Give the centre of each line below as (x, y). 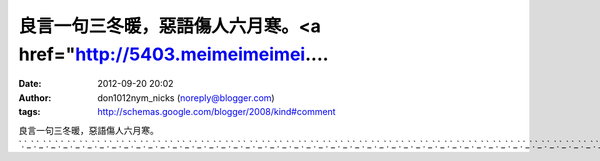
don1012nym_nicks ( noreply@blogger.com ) (186, 97)
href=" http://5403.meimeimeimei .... (173, 54)
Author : (35, 97)
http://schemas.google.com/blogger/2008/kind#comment (216, 112)
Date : (30, 84)
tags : (29, 112)
